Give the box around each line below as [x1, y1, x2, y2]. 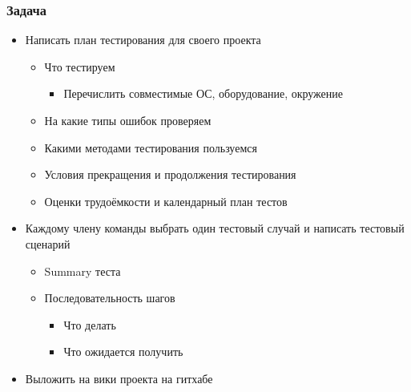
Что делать [63, 316, 116, 333]
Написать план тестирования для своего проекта [25, 31, 261, 48]
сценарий [25, 235, 71, 252]
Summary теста [44, 262, 121, 279]
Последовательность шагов [44, 289, 175, 306]
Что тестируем [44, 58, 115, 75]
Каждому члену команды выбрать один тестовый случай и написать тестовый [25, 220, 405, 236]
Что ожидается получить [63, 343, 183, 360]
